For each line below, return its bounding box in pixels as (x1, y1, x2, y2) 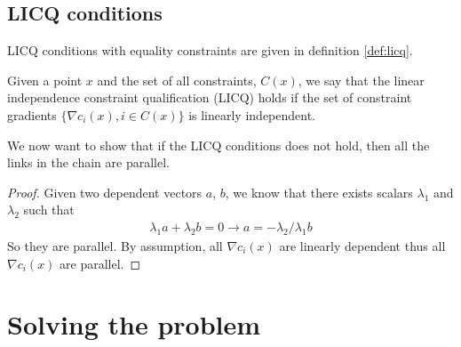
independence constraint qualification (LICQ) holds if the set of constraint (7, 88, 412, 107)
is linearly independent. (188, 105, 316, 124)
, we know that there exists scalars (225, 182, 413, 201)
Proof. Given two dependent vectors (7, 182, 203, 201)
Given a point (7, 70, 83, 89)
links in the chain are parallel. (7, 153, 170, 172)
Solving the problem (7, 306, 261, 343)
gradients (7, 105, 57, 124)
